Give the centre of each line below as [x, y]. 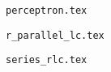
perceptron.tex [47, 11]
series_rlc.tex [47, 60]
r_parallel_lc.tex [55, 35]
